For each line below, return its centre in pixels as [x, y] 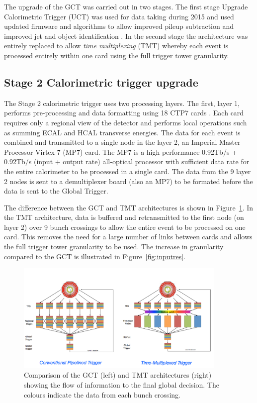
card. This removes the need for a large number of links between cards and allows [128, 237]
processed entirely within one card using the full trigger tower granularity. [117, 55]
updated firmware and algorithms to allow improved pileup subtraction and [119, 26]
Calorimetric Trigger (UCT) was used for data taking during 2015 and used [119, 16]
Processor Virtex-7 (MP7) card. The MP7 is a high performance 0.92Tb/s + [121, 151]
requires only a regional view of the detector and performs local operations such [126, 122]
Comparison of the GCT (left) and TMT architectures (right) [118, 375]
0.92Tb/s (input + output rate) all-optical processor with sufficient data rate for [127, 161]
